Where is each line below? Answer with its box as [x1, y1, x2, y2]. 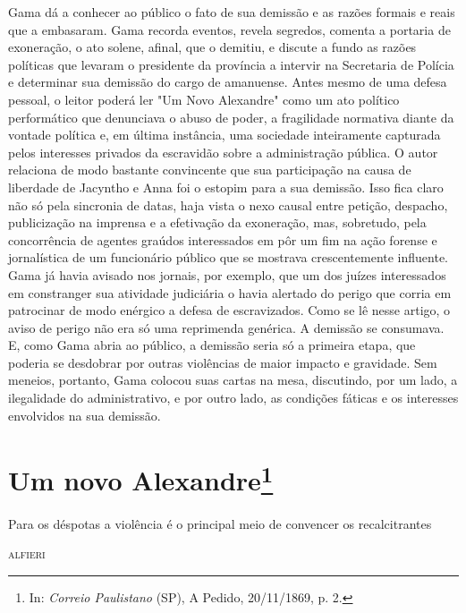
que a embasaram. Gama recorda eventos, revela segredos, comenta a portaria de [8, 20, 451, 38]
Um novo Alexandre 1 [8, 458, 274, 498]
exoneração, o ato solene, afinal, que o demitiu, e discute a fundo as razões [8, 38, 417, 56]
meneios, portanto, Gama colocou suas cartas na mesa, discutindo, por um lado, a [8, 370, 458, 389]
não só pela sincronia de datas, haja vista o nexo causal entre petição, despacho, [8, 195, 448, 214]
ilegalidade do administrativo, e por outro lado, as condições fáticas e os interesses [8, 388, 459, 407]
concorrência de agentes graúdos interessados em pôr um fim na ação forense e [8, 230, 437, 249]
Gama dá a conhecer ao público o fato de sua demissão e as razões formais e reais [8, 3, 455, 21]
